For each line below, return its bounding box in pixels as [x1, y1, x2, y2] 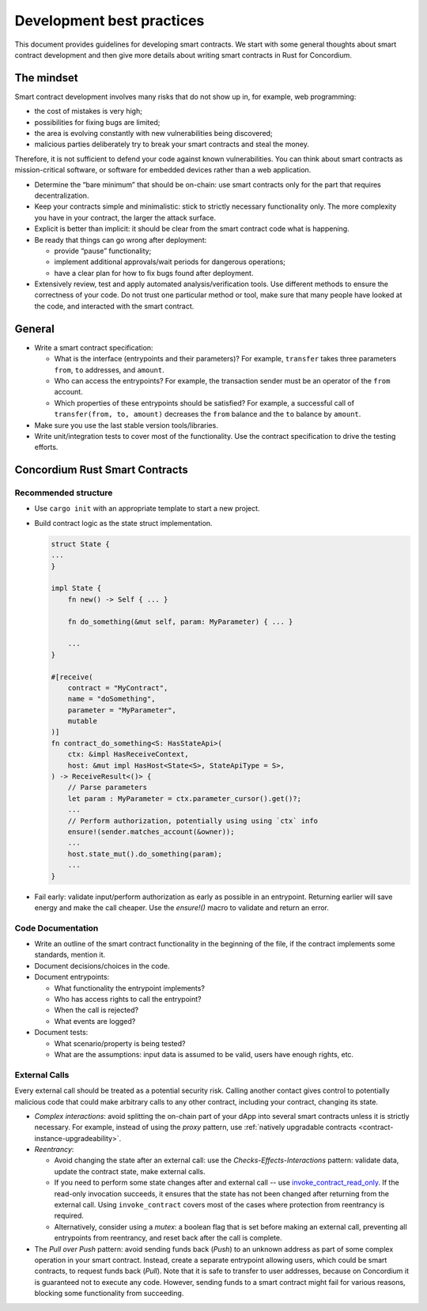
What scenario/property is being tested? [54, 1038, 186, 1048]
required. [54, 1211, 85, 1221]
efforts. [34, 443, 59, 452]
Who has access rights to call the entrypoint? [54, 995, 202, 1004]
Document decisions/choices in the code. [34, 961, 170, 970]
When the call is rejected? [54, 1005, 138, 1015]
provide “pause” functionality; [54, 246, 152, 255]
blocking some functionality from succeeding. [34, 1289, 184, 1298]
